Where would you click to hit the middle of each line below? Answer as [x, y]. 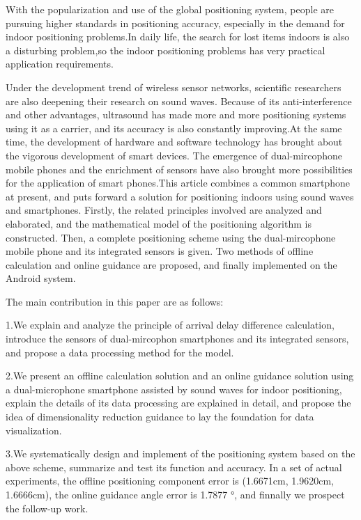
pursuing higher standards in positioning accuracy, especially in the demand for [175, 23]
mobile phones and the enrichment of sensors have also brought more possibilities [179, 169]
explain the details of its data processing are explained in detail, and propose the [178, 403]
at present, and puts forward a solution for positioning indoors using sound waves [180, 196]
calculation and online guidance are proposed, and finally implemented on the [171, 264]
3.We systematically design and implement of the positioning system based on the [180, 454]
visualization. [34, 430]
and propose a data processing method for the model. [120, 352]
